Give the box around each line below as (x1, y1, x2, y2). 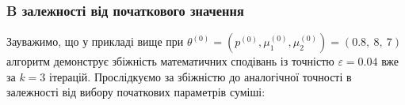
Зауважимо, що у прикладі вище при (6, 33, 184, 50)
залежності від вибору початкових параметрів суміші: (6, 84, 266, 100)
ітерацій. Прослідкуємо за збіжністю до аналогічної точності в (49, 68, 352, 84)
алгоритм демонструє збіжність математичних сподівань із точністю (6, 53, 334, 69)
